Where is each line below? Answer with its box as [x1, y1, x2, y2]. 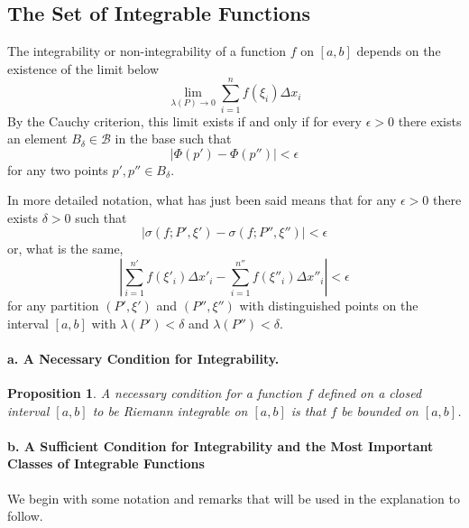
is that [290, 401, 326, 420]
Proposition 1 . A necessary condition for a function [7, 384, 302, 403]
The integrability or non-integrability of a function [7, 42, 286, 60]
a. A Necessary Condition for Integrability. [7, 348, 280, 367]
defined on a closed [317, 384, 422, 403]
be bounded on [341, 401, 418, 420]
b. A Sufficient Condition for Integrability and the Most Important [7, 436, 434, 455]
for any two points [7, 160, 108, 179]
